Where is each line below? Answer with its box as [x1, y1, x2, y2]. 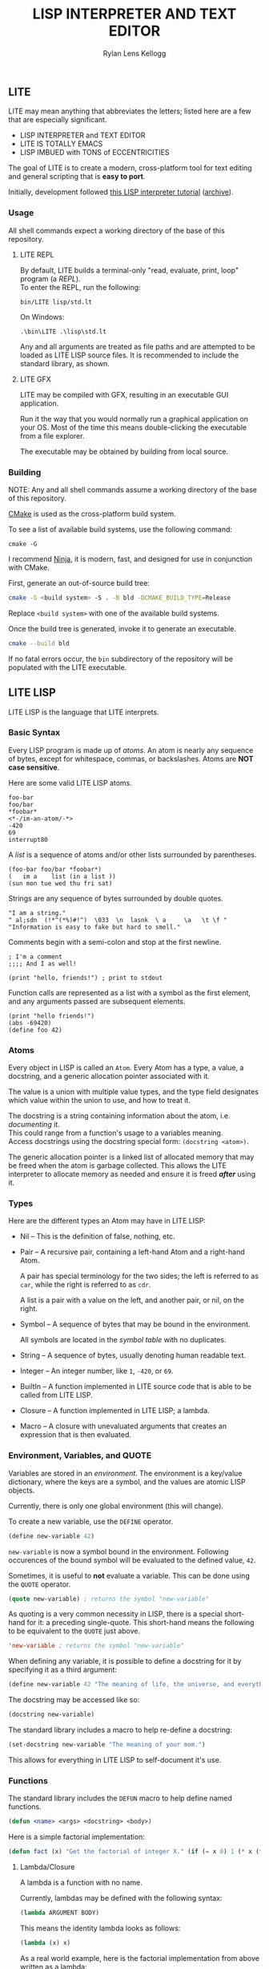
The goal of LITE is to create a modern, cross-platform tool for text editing [8, 163, 252, 173]
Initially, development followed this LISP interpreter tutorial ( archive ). [8, 187, 234, 197]
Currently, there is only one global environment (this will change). [8, 1501, 224, 1510]
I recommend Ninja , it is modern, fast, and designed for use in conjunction [8, 554, 253, 563]
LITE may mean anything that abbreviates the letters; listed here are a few [8, 106, 252, 116]
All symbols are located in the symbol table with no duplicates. [19, 1335, 227, 1345]
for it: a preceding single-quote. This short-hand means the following [26, 1618, 255, 1628]
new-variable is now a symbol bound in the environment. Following [8, 1546, 229, 1556]
